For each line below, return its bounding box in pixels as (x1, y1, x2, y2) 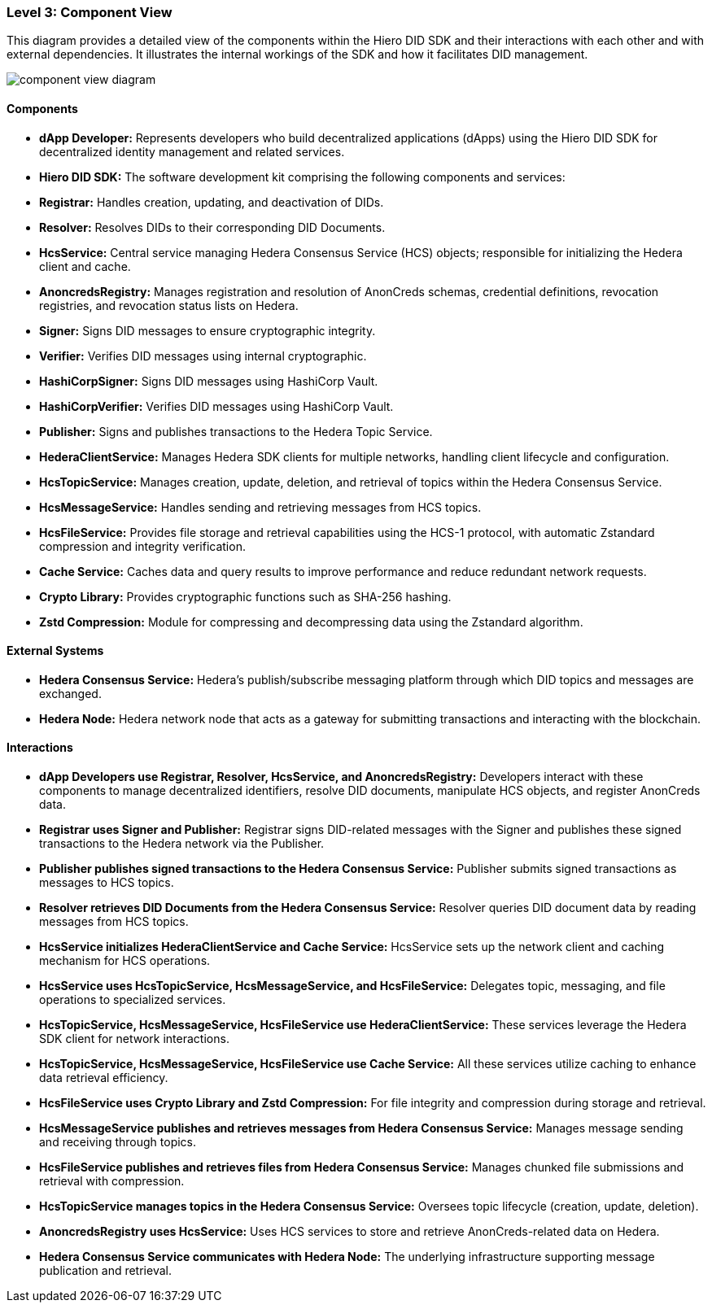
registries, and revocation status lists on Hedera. (39, 298, 299, 312)
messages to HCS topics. (39, 875, 174, 890)
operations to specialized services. (39, 993, 226, 1007)
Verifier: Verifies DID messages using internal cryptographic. (39, 348, 367, 363)
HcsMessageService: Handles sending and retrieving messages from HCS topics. (39, 500, 482, 514)
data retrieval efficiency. (39, 1071, 168, 1085)
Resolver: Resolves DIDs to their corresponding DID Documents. (39, 220, 386, 234)
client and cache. (39, 259, 131, 273)
